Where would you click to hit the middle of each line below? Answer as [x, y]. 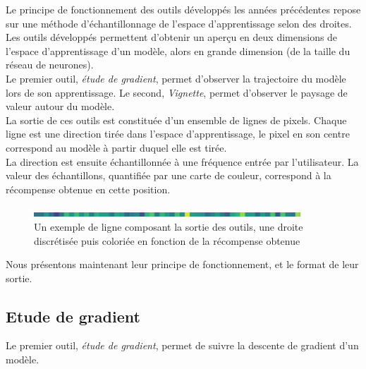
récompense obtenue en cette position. [88, 189]
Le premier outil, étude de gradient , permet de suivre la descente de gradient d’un [182, 345]
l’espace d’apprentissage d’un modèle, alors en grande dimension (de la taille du [178, 50]
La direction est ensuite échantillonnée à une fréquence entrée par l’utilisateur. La [182, 161]
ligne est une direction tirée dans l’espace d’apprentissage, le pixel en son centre [178, 134]
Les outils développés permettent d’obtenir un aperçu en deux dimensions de [172, 37]
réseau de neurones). [50, 65]
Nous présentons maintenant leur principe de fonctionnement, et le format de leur [182, 264]
